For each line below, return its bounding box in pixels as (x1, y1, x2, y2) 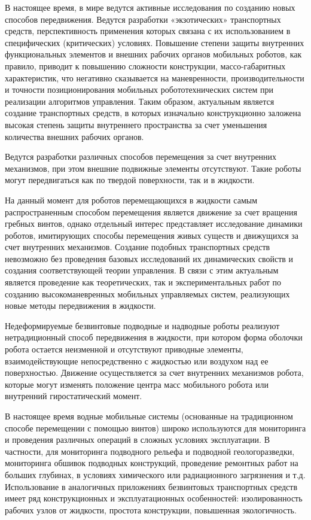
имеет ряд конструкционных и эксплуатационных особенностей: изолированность (5, 492, 303, 504)
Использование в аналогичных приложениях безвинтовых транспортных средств (5, 480, 298, 492)
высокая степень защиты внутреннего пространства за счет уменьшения (5, 118, 267, 130)
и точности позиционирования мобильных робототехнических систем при (5, 83, 274, 96)
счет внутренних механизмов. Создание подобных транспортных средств (5, 241, 270, 253)
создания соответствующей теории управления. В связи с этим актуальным (5, 264, 279, 276)
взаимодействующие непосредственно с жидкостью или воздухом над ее (5, 354, 269, 367)
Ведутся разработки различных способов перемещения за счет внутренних (5, 150, 277, 163)
